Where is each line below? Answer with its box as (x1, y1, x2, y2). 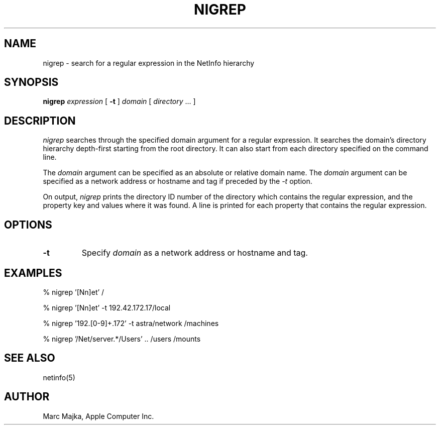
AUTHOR (4, 390, 50, 403)
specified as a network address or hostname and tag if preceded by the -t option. (43, 177, 312, 186)
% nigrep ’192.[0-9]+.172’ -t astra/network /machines (43, 318, 219, 328)
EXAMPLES (4, 266, 62, 279)
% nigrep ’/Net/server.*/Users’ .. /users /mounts (43, 334, 201, 343)
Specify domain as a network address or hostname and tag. (81, 248, 308, 258)
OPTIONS (4, 218, 52, 231)
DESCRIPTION (4, 114, 76, 127)
